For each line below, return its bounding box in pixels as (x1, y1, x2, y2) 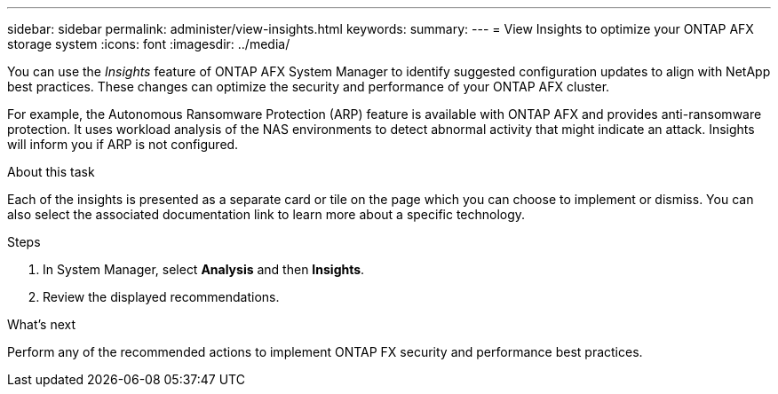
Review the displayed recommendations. (43, 289, 280, 304)
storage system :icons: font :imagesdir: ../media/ (7, 36, 290, 51)
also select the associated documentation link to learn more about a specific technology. (7, 207, 526, 222)
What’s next (7, 317, 76, 332)
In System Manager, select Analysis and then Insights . (43, 262, 365, 277)
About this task (7, 164, 95, 179)
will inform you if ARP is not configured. (7, 137, 239, 152)
